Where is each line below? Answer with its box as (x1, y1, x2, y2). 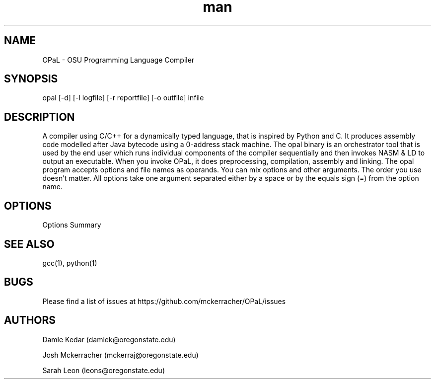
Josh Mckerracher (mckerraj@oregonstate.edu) (42, 350, 199, 359)
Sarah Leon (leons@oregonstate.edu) (42, 366, 165, 375)
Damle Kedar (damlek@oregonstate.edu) (42, 335, 176, 344)
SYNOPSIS (4, 73, 58, 85)
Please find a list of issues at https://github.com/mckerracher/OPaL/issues (42, 297, 286, 306)
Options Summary (42, 221, 101, 230)
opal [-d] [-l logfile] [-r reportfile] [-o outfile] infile (42, 93, 204, 102)
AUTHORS (4, 314, 56, 327)
